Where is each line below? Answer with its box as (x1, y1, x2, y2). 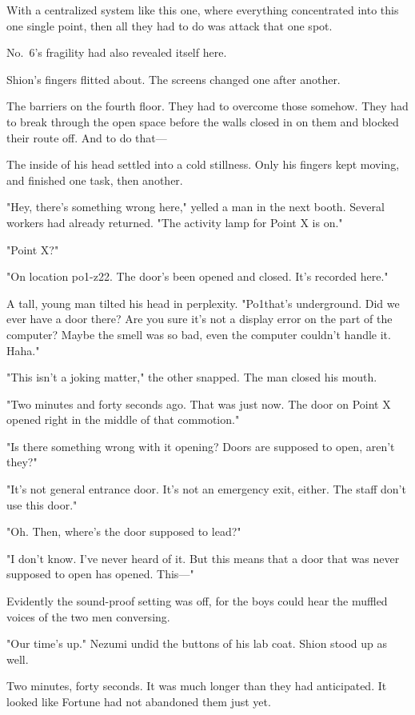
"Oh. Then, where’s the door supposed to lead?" (6, 523, 241, 540)
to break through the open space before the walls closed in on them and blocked (6, 113, 399, 130)
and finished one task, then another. (6, 171, 183, 188)
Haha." (6, 342, 40, 358)
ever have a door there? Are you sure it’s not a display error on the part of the (6, 310, 393, 327)
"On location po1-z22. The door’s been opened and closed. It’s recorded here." (6, 268, 389, 285)
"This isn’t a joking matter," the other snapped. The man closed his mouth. (6, 369, 377, 385)
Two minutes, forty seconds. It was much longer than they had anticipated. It (6, 677, 387, 694)
